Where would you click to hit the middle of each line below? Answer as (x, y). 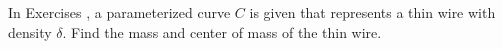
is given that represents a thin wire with (372, 12)
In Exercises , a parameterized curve (119, 12)
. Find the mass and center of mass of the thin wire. (222, 31)
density (30, 31)
